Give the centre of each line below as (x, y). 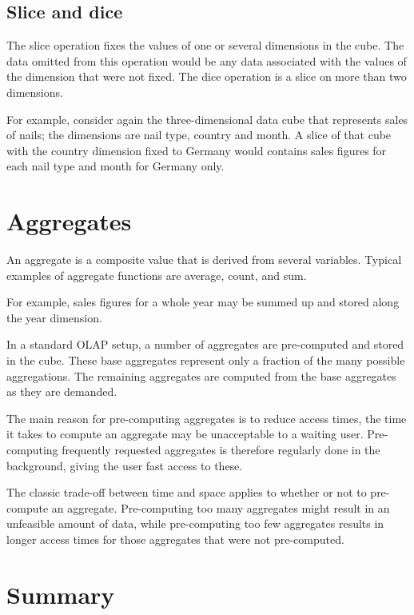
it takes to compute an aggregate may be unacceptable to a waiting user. (185, 434)
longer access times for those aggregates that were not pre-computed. (175, 539)
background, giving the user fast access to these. (125, 465)
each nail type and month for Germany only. (115, 166)
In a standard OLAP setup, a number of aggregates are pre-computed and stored (205, 344)
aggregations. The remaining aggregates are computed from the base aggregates (201, 375)
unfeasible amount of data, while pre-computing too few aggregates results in (195, 523)
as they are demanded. (62, 391)
